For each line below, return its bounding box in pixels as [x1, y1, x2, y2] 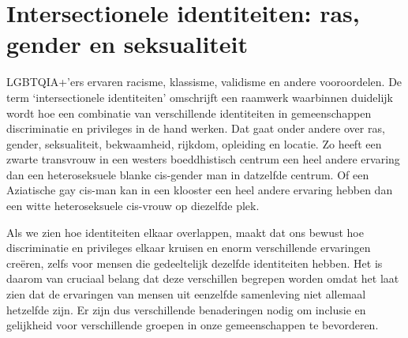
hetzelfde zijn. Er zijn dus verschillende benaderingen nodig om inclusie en [6, 301, 366, 317]
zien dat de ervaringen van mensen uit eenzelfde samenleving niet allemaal [6, 286, 366, 302]
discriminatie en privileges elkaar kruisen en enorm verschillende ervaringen [6, 239, 371, 256]
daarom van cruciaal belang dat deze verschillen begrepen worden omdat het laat [6, 270, 399, 287]
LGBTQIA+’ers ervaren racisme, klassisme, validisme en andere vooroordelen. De [6, 73, 402, 90]
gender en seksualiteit [6, 28, 249, 60]
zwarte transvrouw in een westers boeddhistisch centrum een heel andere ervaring [6, 151, 400, 167]
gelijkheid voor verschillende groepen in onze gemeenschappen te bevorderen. [6, 317, 379, 333]
